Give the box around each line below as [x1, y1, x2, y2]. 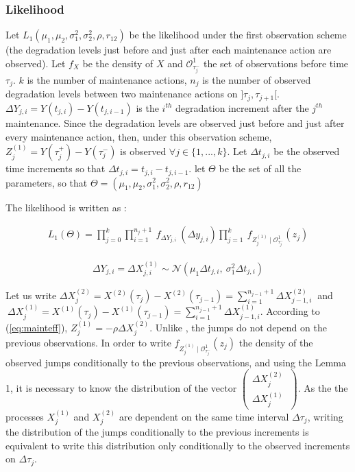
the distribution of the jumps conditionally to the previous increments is [5, 425, 309, 439]
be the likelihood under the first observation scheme [129, 27, 347, 42]
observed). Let [5, 56, 66, 70]
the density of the [238, 335, 313, 349]
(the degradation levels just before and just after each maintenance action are [5, 43, 332, 57]
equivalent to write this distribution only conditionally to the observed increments [5, 438, 350, 452]
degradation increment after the [175, 100, 309, 115]
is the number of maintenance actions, [27, 73, 187, 86]
